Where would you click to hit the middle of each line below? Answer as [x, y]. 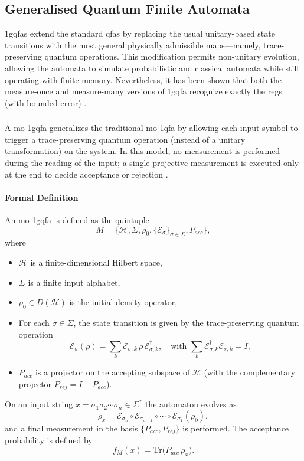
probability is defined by [49, 440]
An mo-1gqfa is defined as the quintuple [77, 220]
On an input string [39, 404]
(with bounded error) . [46, 102]
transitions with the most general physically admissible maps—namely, [133, 45]
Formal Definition [42, 197]
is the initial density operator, [123, 302]
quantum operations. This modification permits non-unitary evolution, [172, 56]
